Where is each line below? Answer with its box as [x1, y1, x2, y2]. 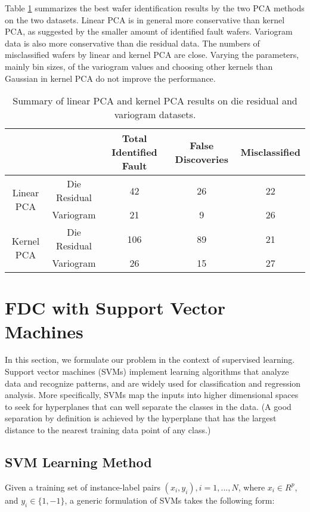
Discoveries [175, 152, 228, 166]
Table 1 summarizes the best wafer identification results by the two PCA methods [5, 2, 305, 14]
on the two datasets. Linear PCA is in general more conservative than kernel [5, 13, 285, 26]
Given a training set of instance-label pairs [5, 480, 160, 493]
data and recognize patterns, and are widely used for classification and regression [5, 377, 301, 389]
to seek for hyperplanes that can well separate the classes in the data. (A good [5, 400, 292, 412]
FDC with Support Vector [5, 295, 225, 320]
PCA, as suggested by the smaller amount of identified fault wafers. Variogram [5, 25, 293, 38]
